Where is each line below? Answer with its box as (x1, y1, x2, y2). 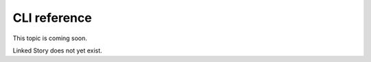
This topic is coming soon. (12, 34, 87, 42)
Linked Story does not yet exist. (12, 46, 102, 55)
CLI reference (12, 10, 92, 25)
